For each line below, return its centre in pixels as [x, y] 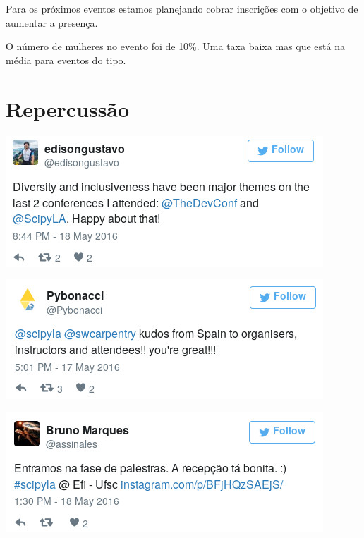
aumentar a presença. [52, 22]
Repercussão [68, 108]
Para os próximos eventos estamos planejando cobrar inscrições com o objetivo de [182, 8]
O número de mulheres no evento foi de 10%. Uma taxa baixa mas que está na [175, 46]
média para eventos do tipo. [66, 60]
